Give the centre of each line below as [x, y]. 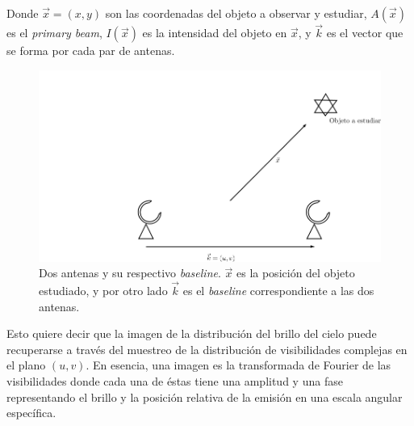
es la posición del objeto [295, 273]
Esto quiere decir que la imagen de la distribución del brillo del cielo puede [192, 333]
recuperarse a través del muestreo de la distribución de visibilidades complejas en [207, 349]
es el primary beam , [54, 33]
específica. [31, 413]
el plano [26, 365]
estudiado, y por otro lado [103, 291]
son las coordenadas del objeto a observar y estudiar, [236, 13]
